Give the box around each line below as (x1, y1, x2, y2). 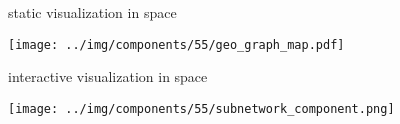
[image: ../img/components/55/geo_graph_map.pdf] (8, 37, 345, 52)
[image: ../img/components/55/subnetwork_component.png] (8, 101, 395, 116)
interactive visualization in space (8, 66, 208, 87)
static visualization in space (8, 2, 177, 22)
